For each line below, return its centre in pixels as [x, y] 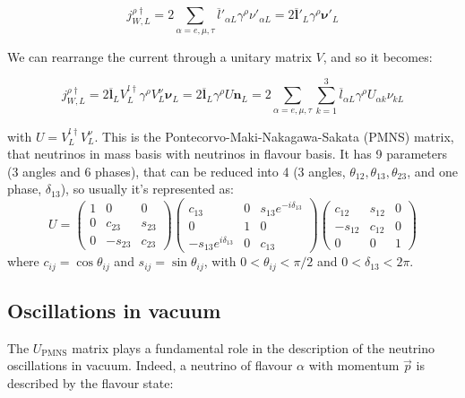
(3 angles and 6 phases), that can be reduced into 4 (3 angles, [177, 171]
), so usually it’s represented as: [147, 189]
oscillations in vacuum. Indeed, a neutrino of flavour [150, 365]
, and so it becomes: [378, 56]
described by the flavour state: [90, 383]
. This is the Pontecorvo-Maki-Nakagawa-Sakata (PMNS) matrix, [274, 136]
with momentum [354, 365]
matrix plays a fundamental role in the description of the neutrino [254, 347]
